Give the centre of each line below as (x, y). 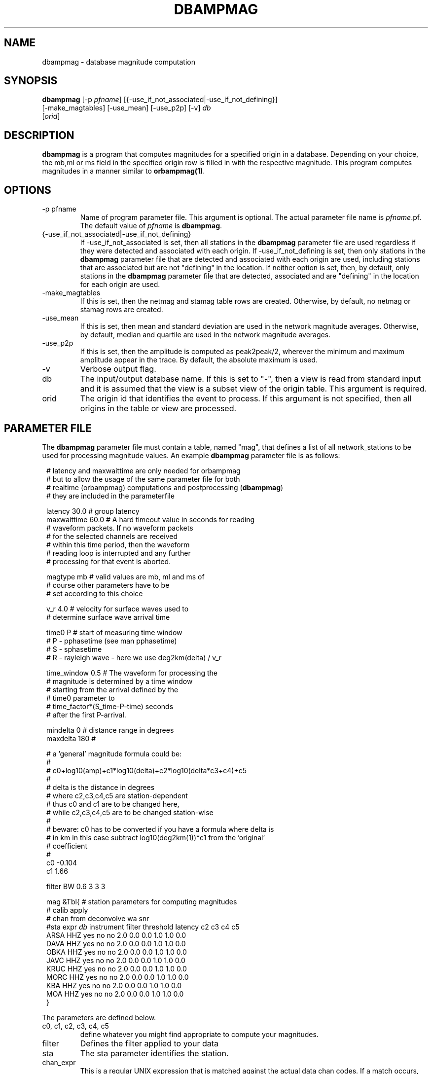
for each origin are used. (120, 285)
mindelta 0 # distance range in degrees (110, 730)
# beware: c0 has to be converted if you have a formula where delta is (160, 829)
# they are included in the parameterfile (110, 496)
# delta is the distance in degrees (101, 787)
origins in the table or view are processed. (158, 409)
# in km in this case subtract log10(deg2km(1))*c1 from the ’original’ (156, 837)
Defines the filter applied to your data (149, 1043)
